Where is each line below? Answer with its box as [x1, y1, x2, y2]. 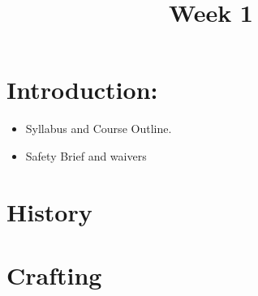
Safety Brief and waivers [25, 147, 147, 164]
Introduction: [6, 73, 158, 106]
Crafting [6, 259, 102, 292]
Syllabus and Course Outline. [25, 120, 172, 137]
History [6, 195, 92, 228]
